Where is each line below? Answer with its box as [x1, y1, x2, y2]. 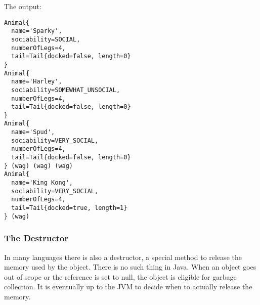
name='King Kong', [11, 179, 73, 187]
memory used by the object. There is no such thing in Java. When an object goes [4, 262, 256, 272]
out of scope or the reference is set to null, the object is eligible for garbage [4, 271, 237, 282]
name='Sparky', [11, 27, 62, 35]
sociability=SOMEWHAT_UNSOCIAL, [11, 86, 120, 94]
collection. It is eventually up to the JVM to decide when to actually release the [4, 281, 252, 292]
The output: [4, 1, 41, 11]
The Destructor [4, 232, 69, 244]
